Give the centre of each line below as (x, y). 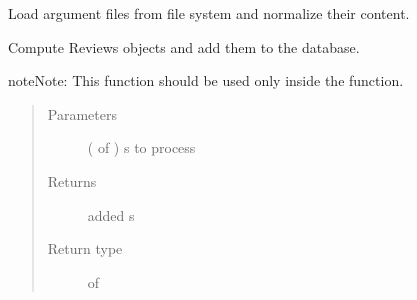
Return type (85, 248)
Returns (72, 180)
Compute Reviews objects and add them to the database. (184, 46)
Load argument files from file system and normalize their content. (209, 13)
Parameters (82, 113)
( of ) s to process (141, 147)
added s (111, 214)
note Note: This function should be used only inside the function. (206, 80)
